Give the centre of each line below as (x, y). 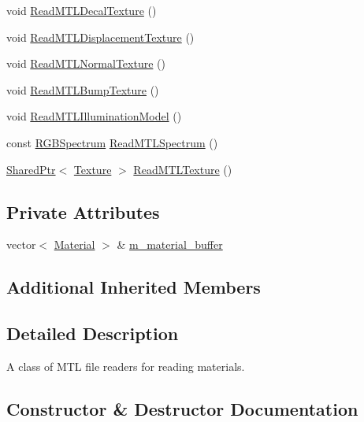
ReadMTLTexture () (183, 169)
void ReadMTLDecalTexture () (82, 10)
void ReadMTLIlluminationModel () (94, 116)
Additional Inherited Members (134, 287)
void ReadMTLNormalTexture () (86, 63)
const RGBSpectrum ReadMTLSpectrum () (112, 142)
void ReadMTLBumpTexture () (83, 89)
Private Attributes (83, 211)
